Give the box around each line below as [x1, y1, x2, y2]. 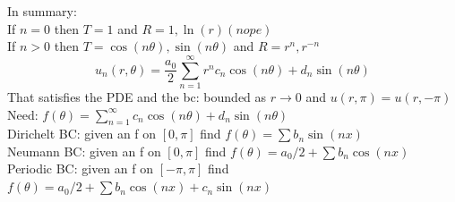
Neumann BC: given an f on [7, 141, 161, 160]
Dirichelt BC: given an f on [7, 124, 157, 143]
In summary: [7, 2, 77, 20]
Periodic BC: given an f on [7, 159, 153, 178]
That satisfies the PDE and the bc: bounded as [7, 87, 267, 105]
